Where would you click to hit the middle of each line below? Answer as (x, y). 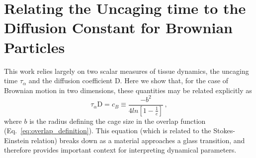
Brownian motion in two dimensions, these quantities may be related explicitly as (128, 90)
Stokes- (224, 131)
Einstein (17, 140)
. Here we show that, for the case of (174, 80)
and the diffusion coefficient (71, 80)
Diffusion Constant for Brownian (118, 27)
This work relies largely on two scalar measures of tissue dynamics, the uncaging (127, 71)
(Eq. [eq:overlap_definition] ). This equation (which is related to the (108, 131)
